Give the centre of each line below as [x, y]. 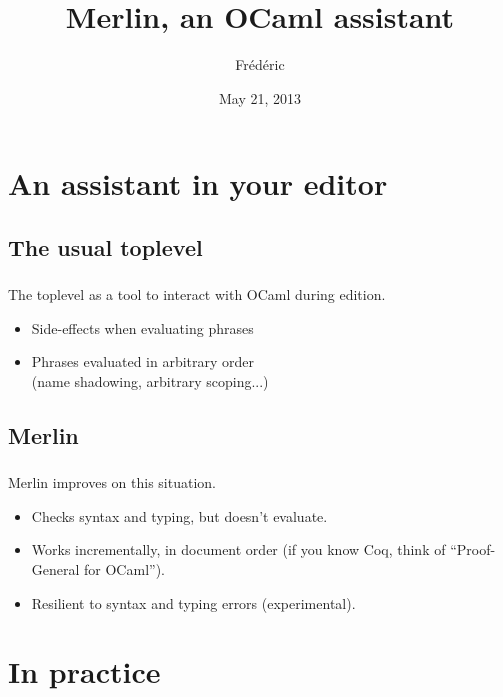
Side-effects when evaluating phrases [142, 327]
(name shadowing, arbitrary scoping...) [150, 380]
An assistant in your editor [198, 183]
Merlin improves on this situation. [112, 482]
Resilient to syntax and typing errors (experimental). [193, 602]
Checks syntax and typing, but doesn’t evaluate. [179, 515]
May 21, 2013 [260, 97]
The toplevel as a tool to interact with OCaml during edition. [197, 294]
